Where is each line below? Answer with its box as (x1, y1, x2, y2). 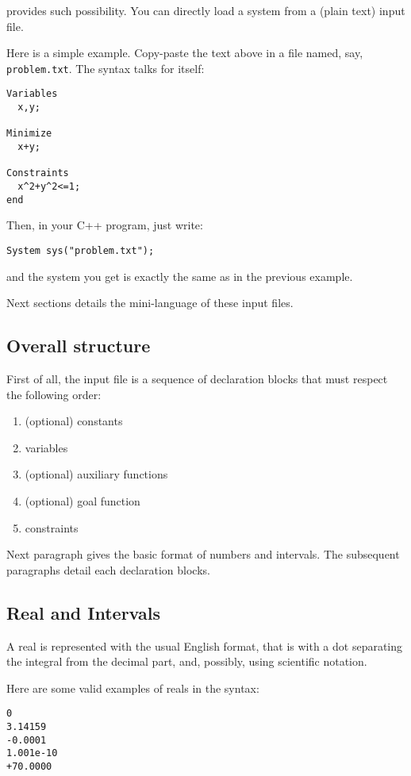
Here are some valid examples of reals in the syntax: (6, 679, 259, 696)
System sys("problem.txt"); (6, 244, 155, 256)
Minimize (6, 128, 52, 140)
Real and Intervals (6, 600, 160, 624)
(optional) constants (25, 413, 123, 429)
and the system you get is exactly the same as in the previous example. (6, 267, 353, 284)
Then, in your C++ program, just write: (6, 217, 203, 233)
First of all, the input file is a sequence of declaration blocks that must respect (6, 370, 388, 386)
